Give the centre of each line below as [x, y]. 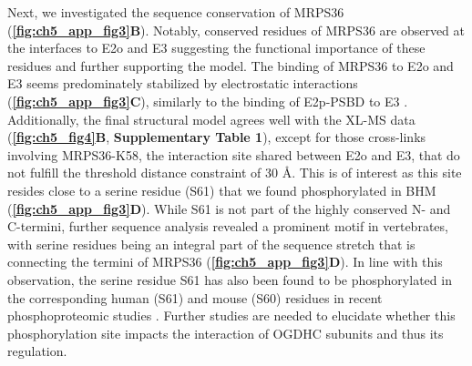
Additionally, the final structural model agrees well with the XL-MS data [211, 119]
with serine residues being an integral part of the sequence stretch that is [211, 244]
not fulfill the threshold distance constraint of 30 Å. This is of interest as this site [235, 173]
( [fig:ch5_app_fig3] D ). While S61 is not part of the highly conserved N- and [229, 208]
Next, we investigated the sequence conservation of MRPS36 [176, 12]
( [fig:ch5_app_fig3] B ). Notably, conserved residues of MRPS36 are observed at [236, 30]
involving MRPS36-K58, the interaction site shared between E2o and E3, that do [234, 154]
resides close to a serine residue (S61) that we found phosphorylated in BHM [222, 190]
